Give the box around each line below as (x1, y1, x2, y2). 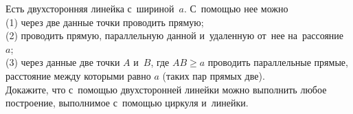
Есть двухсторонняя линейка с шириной (5, 1, 174, 15)
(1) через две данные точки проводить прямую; (5, 14, 204, 29)
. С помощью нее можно (183, 1, 288, 15)
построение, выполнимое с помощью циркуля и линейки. (5, 95, 249, 110)
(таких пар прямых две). (162, 68, 265, 82)
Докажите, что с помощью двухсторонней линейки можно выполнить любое (5, 82, 327, 96)
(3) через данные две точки (5, 55, 120, 69)
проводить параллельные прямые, (207, 55, 348, 69)
